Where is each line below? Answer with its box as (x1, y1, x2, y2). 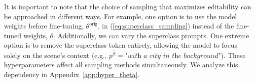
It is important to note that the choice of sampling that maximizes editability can (4, 1, 252, 11)
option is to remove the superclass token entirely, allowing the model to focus (4, 40, 237, 50)
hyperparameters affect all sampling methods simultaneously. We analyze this (4, 59, 238, 70)
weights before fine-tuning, (4, 21, 84, 31)
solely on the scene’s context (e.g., (4, 50, 107, 60)
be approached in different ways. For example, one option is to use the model (4, 11, 237, 21)
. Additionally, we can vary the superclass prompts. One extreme (53, 30, 249, 40)
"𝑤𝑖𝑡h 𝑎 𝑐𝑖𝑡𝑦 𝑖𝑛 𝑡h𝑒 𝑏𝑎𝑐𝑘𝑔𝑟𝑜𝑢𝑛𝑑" (125, 52, 221, 59)
